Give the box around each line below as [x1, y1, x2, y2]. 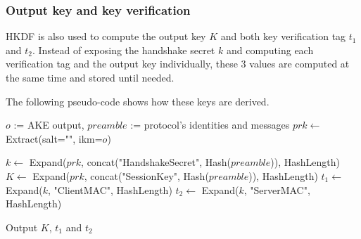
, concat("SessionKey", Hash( [84, 168, 209, 183]
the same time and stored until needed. [6, 70, 175, 84]
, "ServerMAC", [243, 182, 310, 197]
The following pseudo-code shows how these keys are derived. [6, 93, 270, 108]
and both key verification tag [220, 29, 346, 44]
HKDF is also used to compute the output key [6, 29, 206, 44]
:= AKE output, [13, 117, 84, 132]
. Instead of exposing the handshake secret [32, 42, 215, 57]
